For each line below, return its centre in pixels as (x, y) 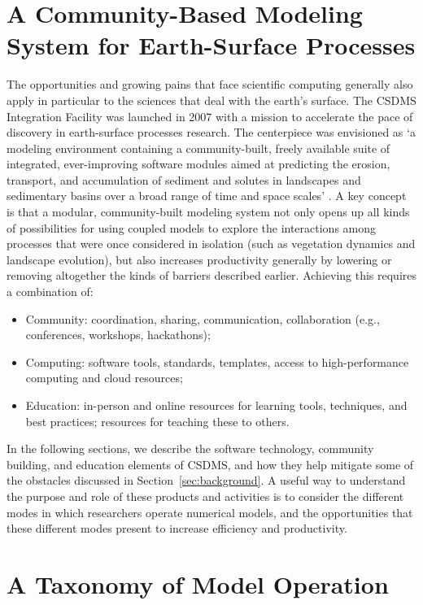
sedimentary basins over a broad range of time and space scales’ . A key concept (207, 196)
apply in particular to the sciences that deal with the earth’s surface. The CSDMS (211, 100)
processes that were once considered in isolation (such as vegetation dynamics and (211, 244)
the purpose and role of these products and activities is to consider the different (205, 496)
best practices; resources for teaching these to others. (157, 421)
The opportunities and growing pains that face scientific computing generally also (210, 84)
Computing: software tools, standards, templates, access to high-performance (217, 361)
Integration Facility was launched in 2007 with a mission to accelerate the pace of (210, 116)
